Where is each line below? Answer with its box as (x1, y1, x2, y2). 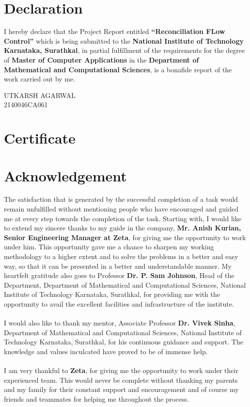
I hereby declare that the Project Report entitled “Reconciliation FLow (4, 26, 225, 36)
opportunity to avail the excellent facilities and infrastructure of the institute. (4, 298, 234, 309)
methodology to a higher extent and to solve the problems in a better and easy (4, 251, 238, 261)
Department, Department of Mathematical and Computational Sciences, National (4, 279, 246, 290)
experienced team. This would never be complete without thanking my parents (4, 374, 238, 385)
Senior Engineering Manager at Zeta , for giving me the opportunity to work (4, 232, 246, 242)
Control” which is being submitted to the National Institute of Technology (4, 35, 244, 46)
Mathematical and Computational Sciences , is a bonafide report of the (4, 64, 232, 74)
